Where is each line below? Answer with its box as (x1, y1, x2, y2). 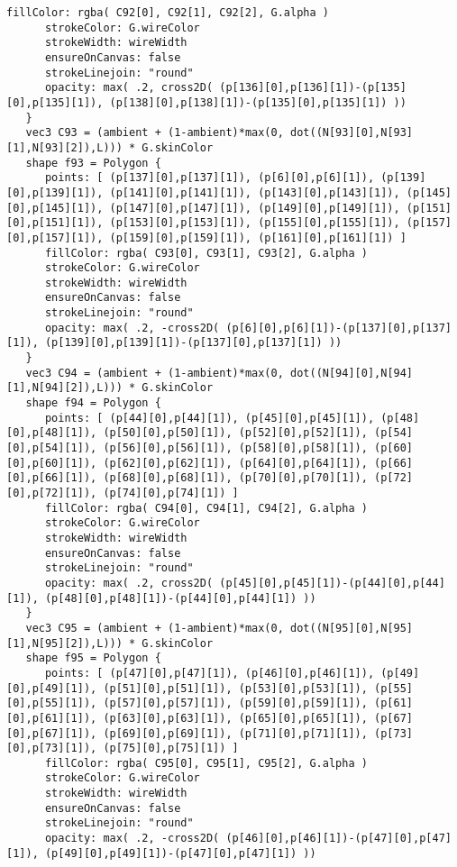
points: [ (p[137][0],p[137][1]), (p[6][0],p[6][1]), (44, 171, 375, 185)
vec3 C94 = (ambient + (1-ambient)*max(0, (25, 366, 284, 379)
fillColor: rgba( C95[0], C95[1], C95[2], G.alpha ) (44, 756, 368, 770)
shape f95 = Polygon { (25, 652, 161, 665)
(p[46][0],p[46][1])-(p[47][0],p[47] (225, 832, 452, 845)
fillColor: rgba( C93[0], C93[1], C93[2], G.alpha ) (44, 246, 368, 260)
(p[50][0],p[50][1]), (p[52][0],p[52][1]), (103, 426, 368, 440)
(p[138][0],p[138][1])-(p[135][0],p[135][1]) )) (109, 96, 407, 109)
